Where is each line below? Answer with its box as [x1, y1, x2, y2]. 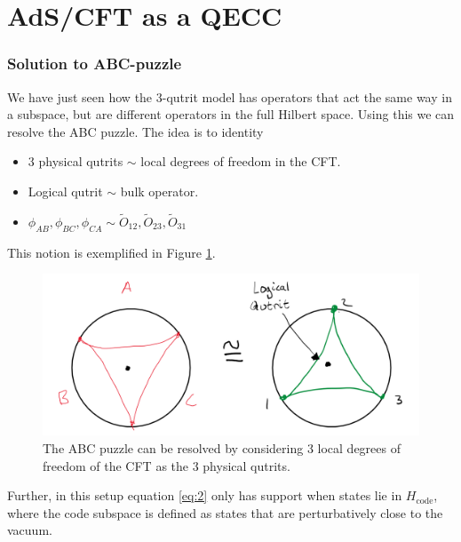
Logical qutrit [28, 181, 103, 200]
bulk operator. [120, 181, 199, 200]
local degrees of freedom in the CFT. [140, 152, 341, 171]
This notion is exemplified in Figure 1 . [7, 243, 216, 261]
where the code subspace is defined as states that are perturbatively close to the [7, 503, 443, 522]
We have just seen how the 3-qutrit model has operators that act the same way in [7, 87, 452, 106]
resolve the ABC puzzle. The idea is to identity [7, 122, 264, 140]
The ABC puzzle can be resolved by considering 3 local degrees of [43, 438, 401, 457]
